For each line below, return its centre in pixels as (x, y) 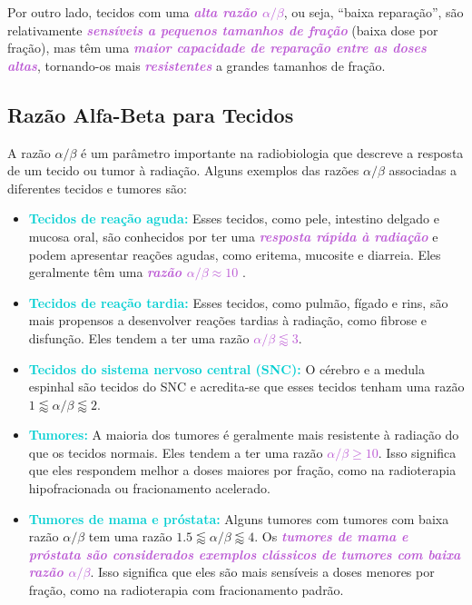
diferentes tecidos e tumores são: (97, 188)
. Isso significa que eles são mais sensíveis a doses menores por (262, 572)
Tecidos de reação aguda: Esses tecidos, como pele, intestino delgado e (234, 218)
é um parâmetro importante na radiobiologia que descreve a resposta (272, 152)
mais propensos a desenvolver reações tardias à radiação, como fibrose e (228, 320)
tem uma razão (130, 536)
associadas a (423, 170)
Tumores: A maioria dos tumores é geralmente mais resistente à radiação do (244, 435)
